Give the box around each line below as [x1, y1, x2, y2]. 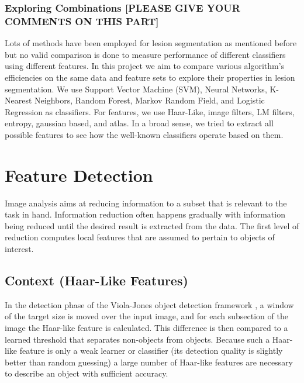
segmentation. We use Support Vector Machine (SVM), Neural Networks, [5, 82, 267, 95]
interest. [5, 242, 34, 254]
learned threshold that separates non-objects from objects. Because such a [5, 333, 270, 345]
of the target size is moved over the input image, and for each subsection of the [5, 310, 288, 322]
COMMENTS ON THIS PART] [5, 13, 159, 28]
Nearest [5, 94, 32, 106]
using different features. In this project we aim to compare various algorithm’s [5, 60, 285, 72]
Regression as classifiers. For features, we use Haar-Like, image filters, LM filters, [5, 105, 295, 118]
